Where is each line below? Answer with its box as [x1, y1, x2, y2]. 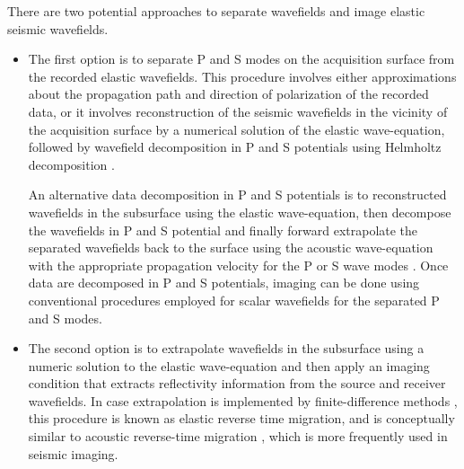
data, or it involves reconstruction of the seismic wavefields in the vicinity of [28, 102, 448, 120]
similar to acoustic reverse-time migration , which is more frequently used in [28, 427, 448, 446]
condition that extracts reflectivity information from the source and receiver [28, 374, 446, 393]
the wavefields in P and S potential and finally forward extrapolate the [28, 220, 418, 239]
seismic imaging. [28, 444, 118, 463]
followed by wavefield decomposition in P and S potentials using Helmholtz [28, 137, 442, 156]
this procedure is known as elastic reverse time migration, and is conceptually [28, 409, 455, 428]
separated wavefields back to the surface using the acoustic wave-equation [28, 238, 433, 257]
